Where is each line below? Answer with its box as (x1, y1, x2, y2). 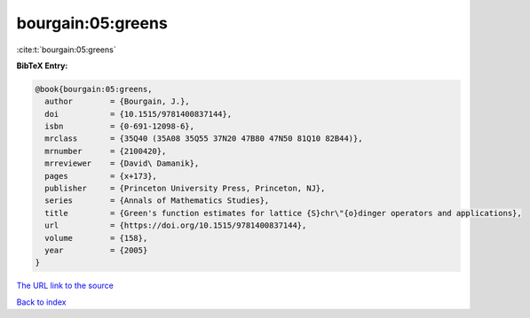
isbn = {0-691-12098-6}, (44, 121, 195, 132)
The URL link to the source (16, 280, 115, 291)
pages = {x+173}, (44, 171, 157, 181)
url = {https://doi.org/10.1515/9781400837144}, (44, 221, 307, 230)
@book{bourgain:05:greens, (35, 84, 153, 94)
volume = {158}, (44, 233, 148, 243)
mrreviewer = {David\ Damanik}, (44, 159, 200, 168)
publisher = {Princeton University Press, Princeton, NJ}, (44, 183, 326, 194)
